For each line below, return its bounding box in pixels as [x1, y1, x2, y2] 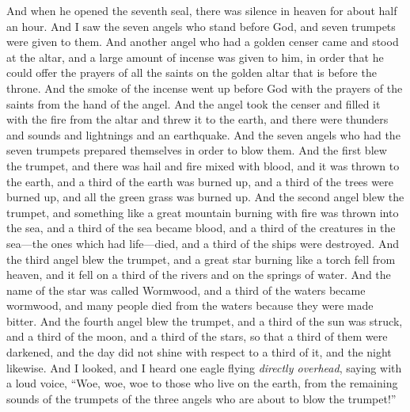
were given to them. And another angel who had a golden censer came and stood [6, 33, 399, 50]
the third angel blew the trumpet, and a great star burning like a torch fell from [6, 250, 396, 267]
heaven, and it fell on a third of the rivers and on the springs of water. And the [6, 266, 391, 283]
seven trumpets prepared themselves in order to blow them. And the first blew [6, 142, 387, 158]
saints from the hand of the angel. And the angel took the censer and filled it [6, 95, 381, 112]
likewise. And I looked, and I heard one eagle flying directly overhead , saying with [6, 359, 402, 376]
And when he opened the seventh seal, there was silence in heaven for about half [6, 2, 397, 18]
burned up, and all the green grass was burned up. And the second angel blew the [6, 189, 404, 205]
